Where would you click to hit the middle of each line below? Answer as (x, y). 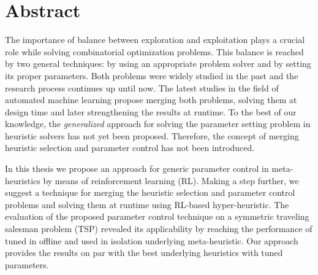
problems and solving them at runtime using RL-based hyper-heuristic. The (147, 204)
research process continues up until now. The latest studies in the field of (142, 87)
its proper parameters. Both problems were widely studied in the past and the (152, 75)
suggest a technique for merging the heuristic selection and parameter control (150, 192)
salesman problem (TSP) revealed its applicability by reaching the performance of (159, 229)
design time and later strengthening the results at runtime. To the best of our (151, 111)
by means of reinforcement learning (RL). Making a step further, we (171, 180)
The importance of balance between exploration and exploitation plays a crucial (155, 40)
